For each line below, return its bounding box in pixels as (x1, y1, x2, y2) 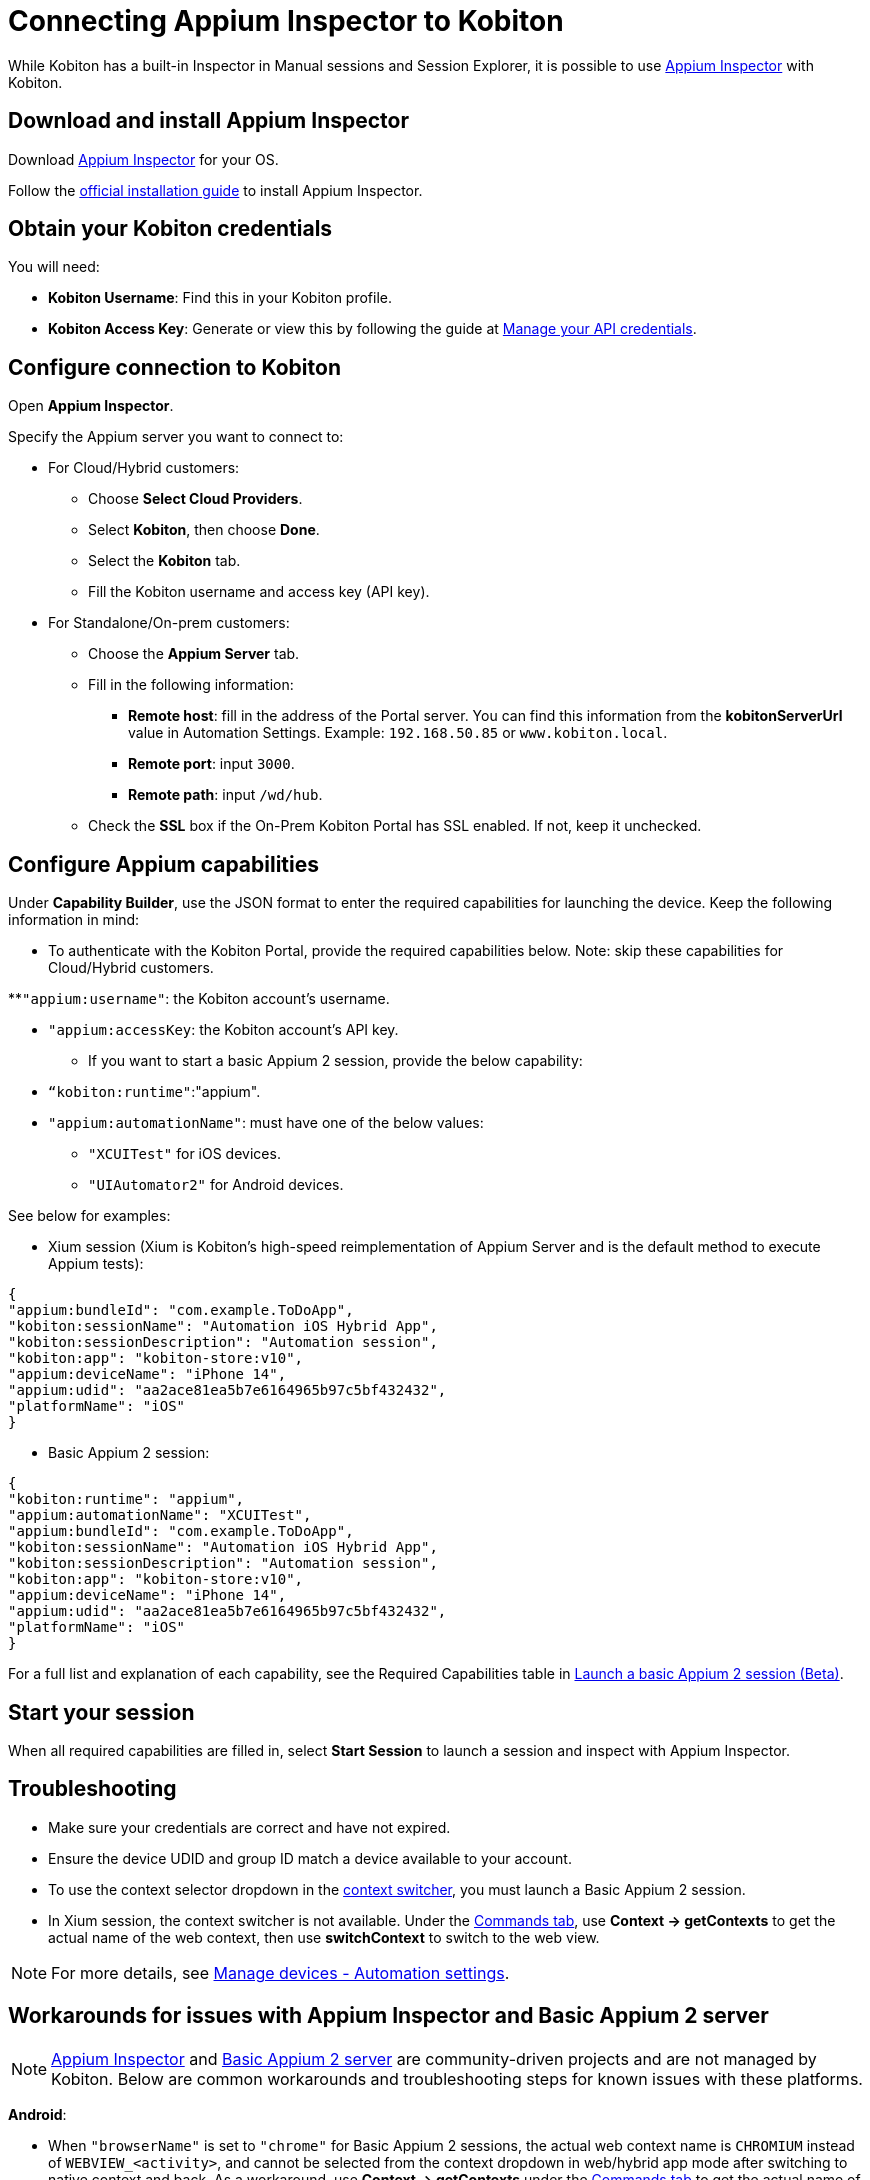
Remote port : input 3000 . (128, 755, 295, 773)
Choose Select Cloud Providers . (88, 490, 303, 508)
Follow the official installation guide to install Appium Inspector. (8, 181, 423, 199)
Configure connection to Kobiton (8, 354, 341, 380)
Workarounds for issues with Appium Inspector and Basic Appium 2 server (8, 2003, 769, 2029)
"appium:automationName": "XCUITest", (8, 1507, 312, 1524)
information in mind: (8, 911, 140, 929)
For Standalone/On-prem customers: (48, 614, 290, 632)
